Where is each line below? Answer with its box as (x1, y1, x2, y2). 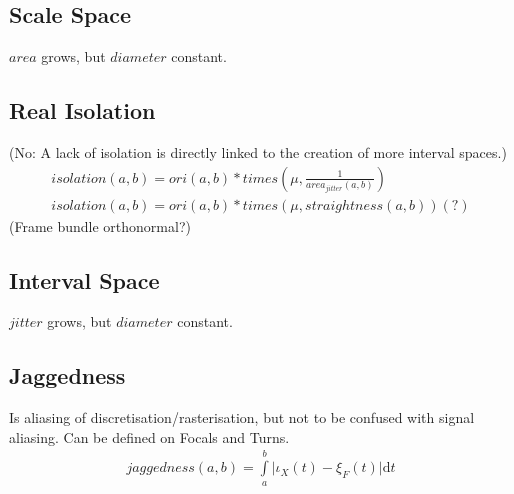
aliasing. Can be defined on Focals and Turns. (9, 426, 290, 447)
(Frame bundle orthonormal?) (9, 215, 191, 236)
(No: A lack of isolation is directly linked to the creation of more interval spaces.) (9, 142, 507, 162)
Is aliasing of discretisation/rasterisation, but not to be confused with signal (9, 407, 475, 428)
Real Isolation (9, 95, 156, 126)
